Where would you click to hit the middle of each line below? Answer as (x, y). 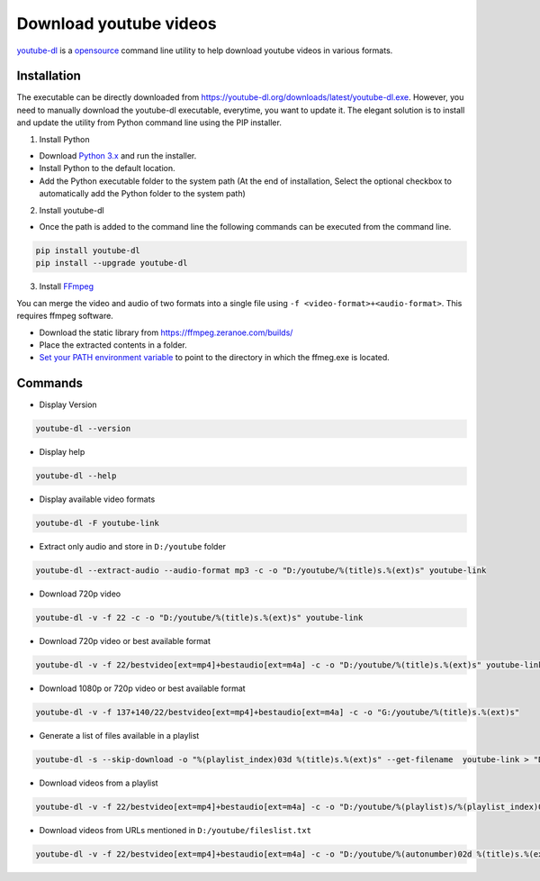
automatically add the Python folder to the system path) (143, 194)
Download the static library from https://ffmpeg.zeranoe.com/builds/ (166, 332)
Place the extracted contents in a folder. (113, 345)
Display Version (68, 404)
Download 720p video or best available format (125, 641)
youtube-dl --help (76, 476)
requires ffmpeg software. (65, 316)
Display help (62, 452)
